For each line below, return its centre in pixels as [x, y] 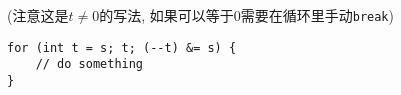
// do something [89, 64]
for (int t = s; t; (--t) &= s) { [122, 47]
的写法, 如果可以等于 [166, 15]
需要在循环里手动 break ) [317, 15]
